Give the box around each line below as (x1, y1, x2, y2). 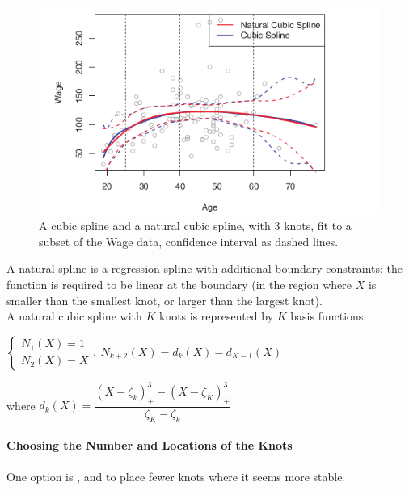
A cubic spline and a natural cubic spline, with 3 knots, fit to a (39, 217, 352, 234)
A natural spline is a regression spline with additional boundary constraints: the (6, 260, 403, 277)
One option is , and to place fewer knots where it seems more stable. (6, 467, 346, 484)
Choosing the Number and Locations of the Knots (6, 437, 293, 454)
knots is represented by (158, 308, 274, 325)
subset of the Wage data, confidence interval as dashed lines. (39, 232, 339, 249)
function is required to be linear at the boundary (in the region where (6, 275, 352, 292)
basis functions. (290, 308, 367, 325)
